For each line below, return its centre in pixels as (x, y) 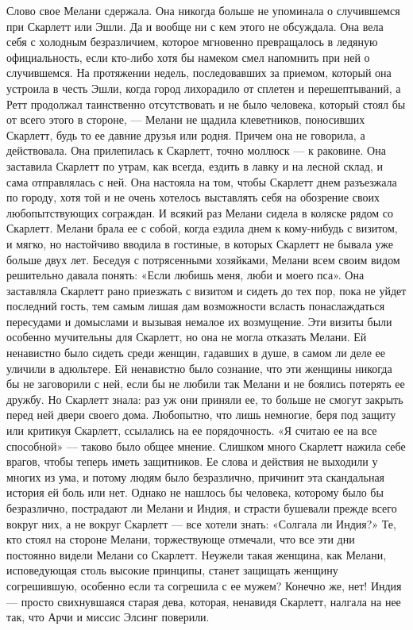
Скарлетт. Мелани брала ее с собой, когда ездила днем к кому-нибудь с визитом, (202, 228)
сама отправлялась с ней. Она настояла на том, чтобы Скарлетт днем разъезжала (202, 181)
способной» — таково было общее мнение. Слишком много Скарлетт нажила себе (206, 446)
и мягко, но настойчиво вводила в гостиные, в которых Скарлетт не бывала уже (200, 243)
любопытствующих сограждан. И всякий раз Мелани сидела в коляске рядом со (200, 212)
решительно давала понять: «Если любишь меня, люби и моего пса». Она (185, 275)
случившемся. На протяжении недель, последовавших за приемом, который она (199, 73)
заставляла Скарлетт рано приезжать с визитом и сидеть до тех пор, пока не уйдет (206, 290)
